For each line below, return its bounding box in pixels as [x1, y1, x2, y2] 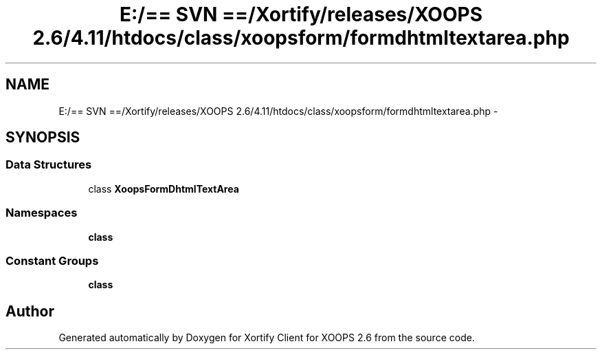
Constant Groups [5, 253, 99, 268]
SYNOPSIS [5, 129, 80, 147]
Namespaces [5, 206, 78, 220]
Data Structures [5, 158, 92, 172]
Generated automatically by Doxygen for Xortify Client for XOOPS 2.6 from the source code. [58, 332, 475, 344]
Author [5, 302, 54, 320]
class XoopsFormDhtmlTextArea [88, 182, 239, 195]
